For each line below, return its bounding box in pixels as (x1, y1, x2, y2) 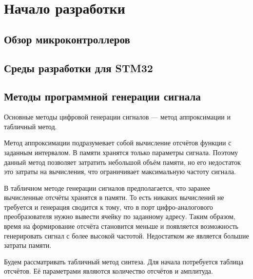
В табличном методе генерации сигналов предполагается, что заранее (4, 182, 210, 193)
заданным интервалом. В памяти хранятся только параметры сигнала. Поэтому (4, 147, 238, 157)
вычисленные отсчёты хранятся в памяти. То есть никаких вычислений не (4, 192, 224, 202)
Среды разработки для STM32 (4, 60, 153, 75)
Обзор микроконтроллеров (4, 31, 130, 46)
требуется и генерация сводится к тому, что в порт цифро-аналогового (4, 201, 213, 212)
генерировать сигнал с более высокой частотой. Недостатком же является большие (4, 230, 249, 240)
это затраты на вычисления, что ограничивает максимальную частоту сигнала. (4, 166, 236, 177)
